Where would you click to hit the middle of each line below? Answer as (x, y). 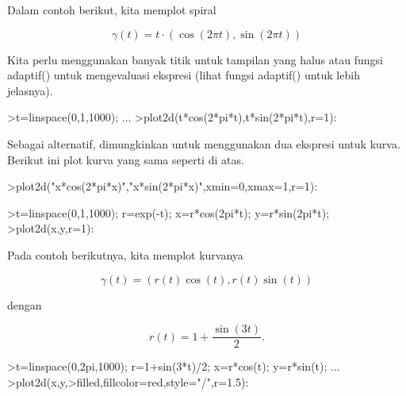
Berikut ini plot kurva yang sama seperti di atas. (126, 159)
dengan (25, 304)
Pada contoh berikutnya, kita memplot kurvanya (125, 254)
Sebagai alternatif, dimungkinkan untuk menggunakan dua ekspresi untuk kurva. (204, 143)
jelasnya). (30, 90)
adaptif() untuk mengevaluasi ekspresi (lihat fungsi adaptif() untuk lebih (184, 75)
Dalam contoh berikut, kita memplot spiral (112, 10)
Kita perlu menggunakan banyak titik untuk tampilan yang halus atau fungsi (195, 59)
